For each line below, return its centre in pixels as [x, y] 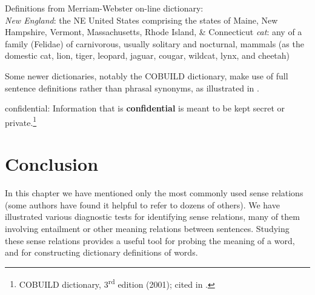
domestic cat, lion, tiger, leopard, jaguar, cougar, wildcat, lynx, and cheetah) [148, 55]
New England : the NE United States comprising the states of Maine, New [141, 20]
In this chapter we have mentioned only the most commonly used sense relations [154, 193]
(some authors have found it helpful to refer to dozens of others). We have [142, 204]
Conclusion [52, 164]
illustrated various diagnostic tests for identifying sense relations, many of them [152, 217]
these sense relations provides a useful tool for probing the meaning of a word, [150, 240]
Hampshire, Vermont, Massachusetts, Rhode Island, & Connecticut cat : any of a [154, 32]
